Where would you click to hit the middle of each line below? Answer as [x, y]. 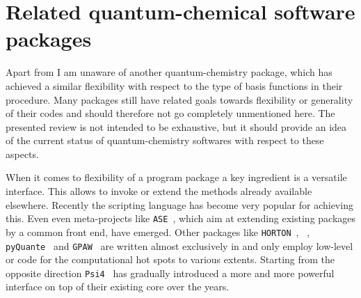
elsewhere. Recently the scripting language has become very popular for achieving [179, 204]
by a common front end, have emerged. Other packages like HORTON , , [158, 232]
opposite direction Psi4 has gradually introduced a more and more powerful [170, 273]
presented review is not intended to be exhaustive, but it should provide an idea [176, 126]
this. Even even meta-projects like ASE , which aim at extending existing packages [181, 218]
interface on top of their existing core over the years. [118, 287]
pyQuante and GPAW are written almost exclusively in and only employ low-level [179, 245]
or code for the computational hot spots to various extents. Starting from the [170, 259]
